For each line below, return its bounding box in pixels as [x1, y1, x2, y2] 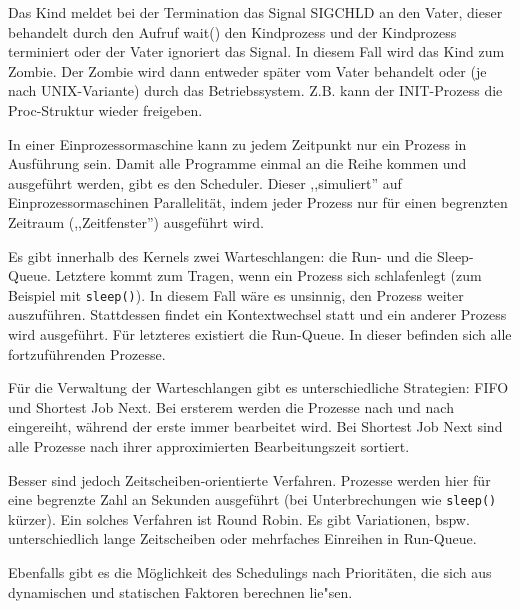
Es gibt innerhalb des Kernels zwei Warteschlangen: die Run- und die [8, 245, 433, 266]
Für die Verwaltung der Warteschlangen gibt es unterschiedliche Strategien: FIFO [8, 377, 509, 398]
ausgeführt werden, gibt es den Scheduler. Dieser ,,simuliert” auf [8, 172, 402, 193]
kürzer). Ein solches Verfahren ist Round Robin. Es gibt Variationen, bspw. [8, 508, 470, 529]
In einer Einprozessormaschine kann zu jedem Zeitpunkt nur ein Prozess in [8, 133, 467, 154]
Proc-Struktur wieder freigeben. [8, 99, 203, 120]
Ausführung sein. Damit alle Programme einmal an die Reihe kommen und [8, 153, 467, 174]
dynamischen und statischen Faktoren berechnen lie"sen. [8, 581, 353, 602]
